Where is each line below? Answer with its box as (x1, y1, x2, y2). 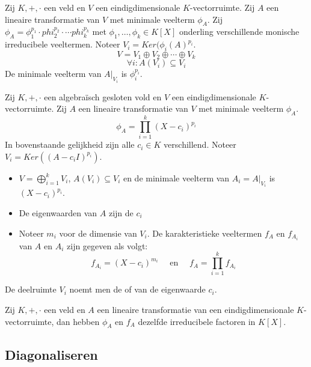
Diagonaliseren (5, 345, 98, 363)
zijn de (108, 207, 134, 219)
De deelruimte (5, 283, 57, 296)
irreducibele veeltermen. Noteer (5, 38, 120, 50)
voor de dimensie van (59, 226, 137, 239)
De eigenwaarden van (19, 207, 97, 219)
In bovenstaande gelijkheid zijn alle (5, 138, 135, 151)
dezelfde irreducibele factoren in (138, 315, 256, 327)
